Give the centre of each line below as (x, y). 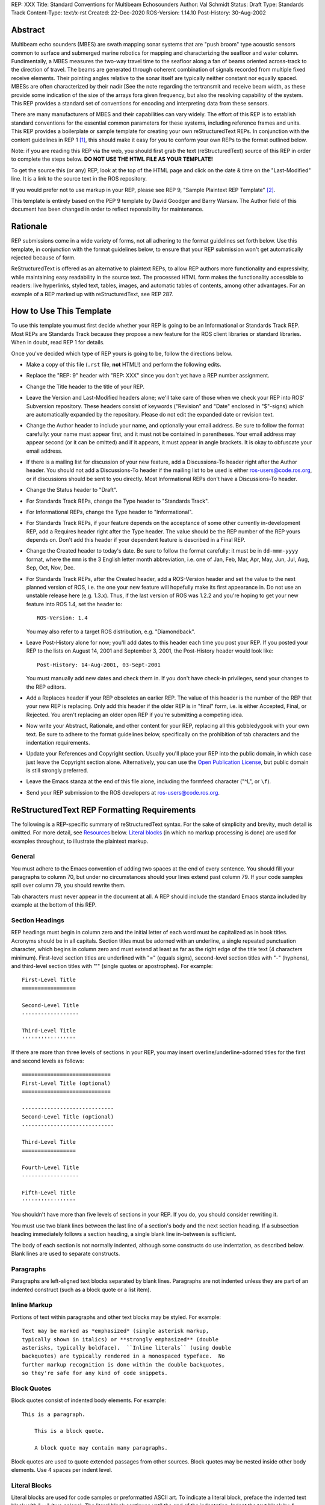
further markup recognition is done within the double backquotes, (123, 1364)
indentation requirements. (58, 742)
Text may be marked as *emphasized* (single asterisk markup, (116, 1331)
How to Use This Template (61, 311)
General (23, 857)
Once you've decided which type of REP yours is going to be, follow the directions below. (122, 353)
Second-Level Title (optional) (68, 1117)
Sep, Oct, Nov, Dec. (51, 568)
